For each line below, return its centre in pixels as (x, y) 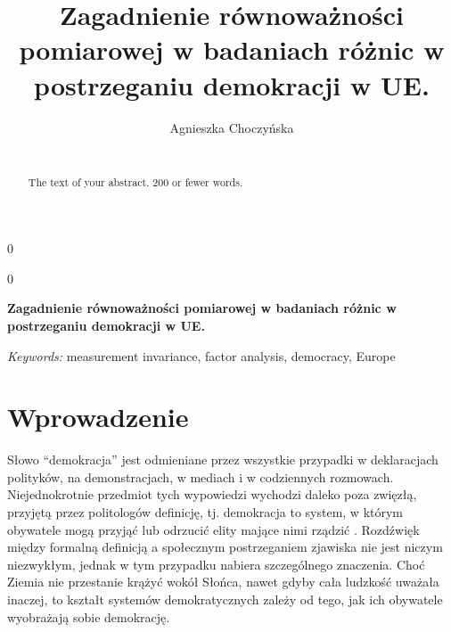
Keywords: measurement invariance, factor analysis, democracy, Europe (201, 355)
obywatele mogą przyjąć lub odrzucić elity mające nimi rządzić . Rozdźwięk (213, 529)
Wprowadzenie (98, 417)
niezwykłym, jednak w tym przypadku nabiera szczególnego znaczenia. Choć (216, 564)
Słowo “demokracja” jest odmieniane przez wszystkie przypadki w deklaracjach (223, 460)
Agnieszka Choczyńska (232, 127)
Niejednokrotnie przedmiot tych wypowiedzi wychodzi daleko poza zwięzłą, (212, 494)
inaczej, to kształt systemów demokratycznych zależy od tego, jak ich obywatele (225, 599)
